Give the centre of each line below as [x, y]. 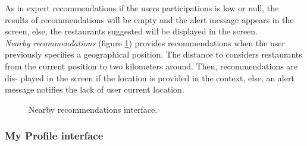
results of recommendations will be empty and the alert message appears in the [149, 19]
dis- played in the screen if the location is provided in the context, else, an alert [150, 77]
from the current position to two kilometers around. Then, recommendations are [151, 66]
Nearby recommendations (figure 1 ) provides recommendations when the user [145, 42]
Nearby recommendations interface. [93, 109]
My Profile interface [54, 136]
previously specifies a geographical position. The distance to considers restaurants [153, 54]
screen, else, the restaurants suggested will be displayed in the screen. [131, 31]
